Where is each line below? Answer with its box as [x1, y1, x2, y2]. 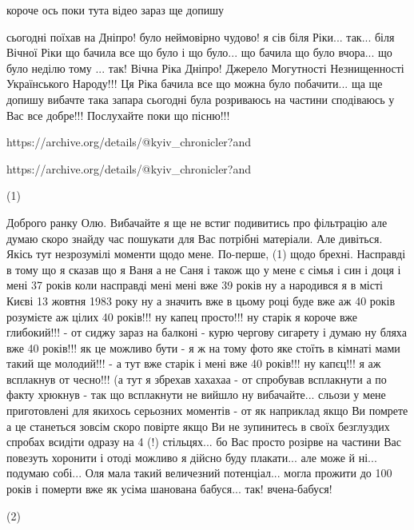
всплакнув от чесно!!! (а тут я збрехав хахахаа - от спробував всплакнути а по [6, 370, 387, 387]
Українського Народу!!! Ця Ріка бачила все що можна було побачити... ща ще [6, 75, 383, 92]
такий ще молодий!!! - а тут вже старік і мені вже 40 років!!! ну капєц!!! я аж [6, 355, 381, 372]
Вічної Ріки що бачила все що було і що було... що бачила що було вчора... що [6, 44, 392, 61]
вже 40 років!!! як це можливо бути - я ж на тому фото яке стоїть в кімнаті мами [6, 339, 400, 356]
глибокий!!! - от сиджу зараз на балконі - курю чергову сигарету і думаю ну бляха [6, 324, 407, 341]
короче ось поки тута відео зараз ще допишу [6, 2, 224, 18]
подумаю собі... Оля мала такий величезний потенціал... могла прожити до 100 [6, 464, 392, 481]
